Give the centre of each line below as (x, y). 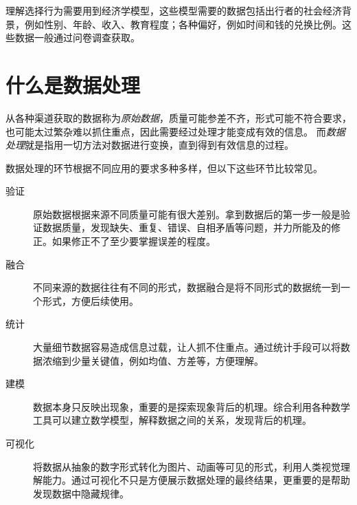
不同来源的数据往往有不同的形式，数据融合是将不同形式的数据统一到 (187, 287)
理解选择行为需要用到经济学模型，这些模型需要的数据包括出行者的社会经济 (174, 10)
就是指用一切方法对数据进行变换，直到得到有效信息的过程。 (159, 145)
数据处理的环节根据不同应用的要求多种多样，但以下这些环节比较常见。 (164, 168)
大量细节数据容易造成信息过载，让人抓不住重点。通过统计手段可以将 (187, 347)
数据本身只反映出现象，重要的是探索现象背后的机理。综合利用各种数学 (192, 406)
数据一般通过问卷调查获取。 (77, 37)
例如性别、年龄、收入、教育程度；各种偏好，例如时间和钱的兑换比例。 (183, 24)
